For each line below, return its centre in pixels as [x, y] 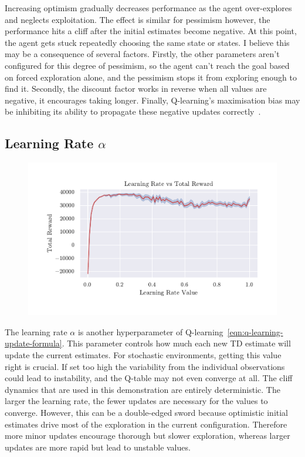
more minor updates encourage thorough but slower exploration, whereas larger [148, 436]
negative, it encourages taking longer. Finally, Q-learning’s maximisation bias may [152, 100]
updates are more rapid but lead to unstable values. [98, 447]
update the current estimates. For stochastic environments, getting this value [143, 354]
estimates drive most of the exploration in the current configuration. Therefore [146, 424]
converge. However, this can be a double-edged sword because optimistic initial [146, 412]
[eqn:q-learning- [255, 331]
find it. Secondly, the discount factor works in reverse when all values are [136, 89]
